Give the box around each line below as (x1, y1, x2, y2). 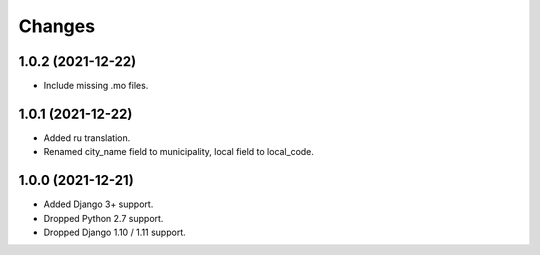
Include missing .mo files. (43, 80, 149, 92)
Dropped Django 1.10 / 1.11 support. (43, 226, 187, 239)
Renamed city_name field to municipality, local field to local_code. (43, 146, 315, 158)
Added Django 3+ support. (43, 198, 154, 210)
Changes (18, 15, 95, 37)
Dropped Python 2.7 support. (43, 212, 164, 224)
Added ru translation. (43, 131, 131, 144)
